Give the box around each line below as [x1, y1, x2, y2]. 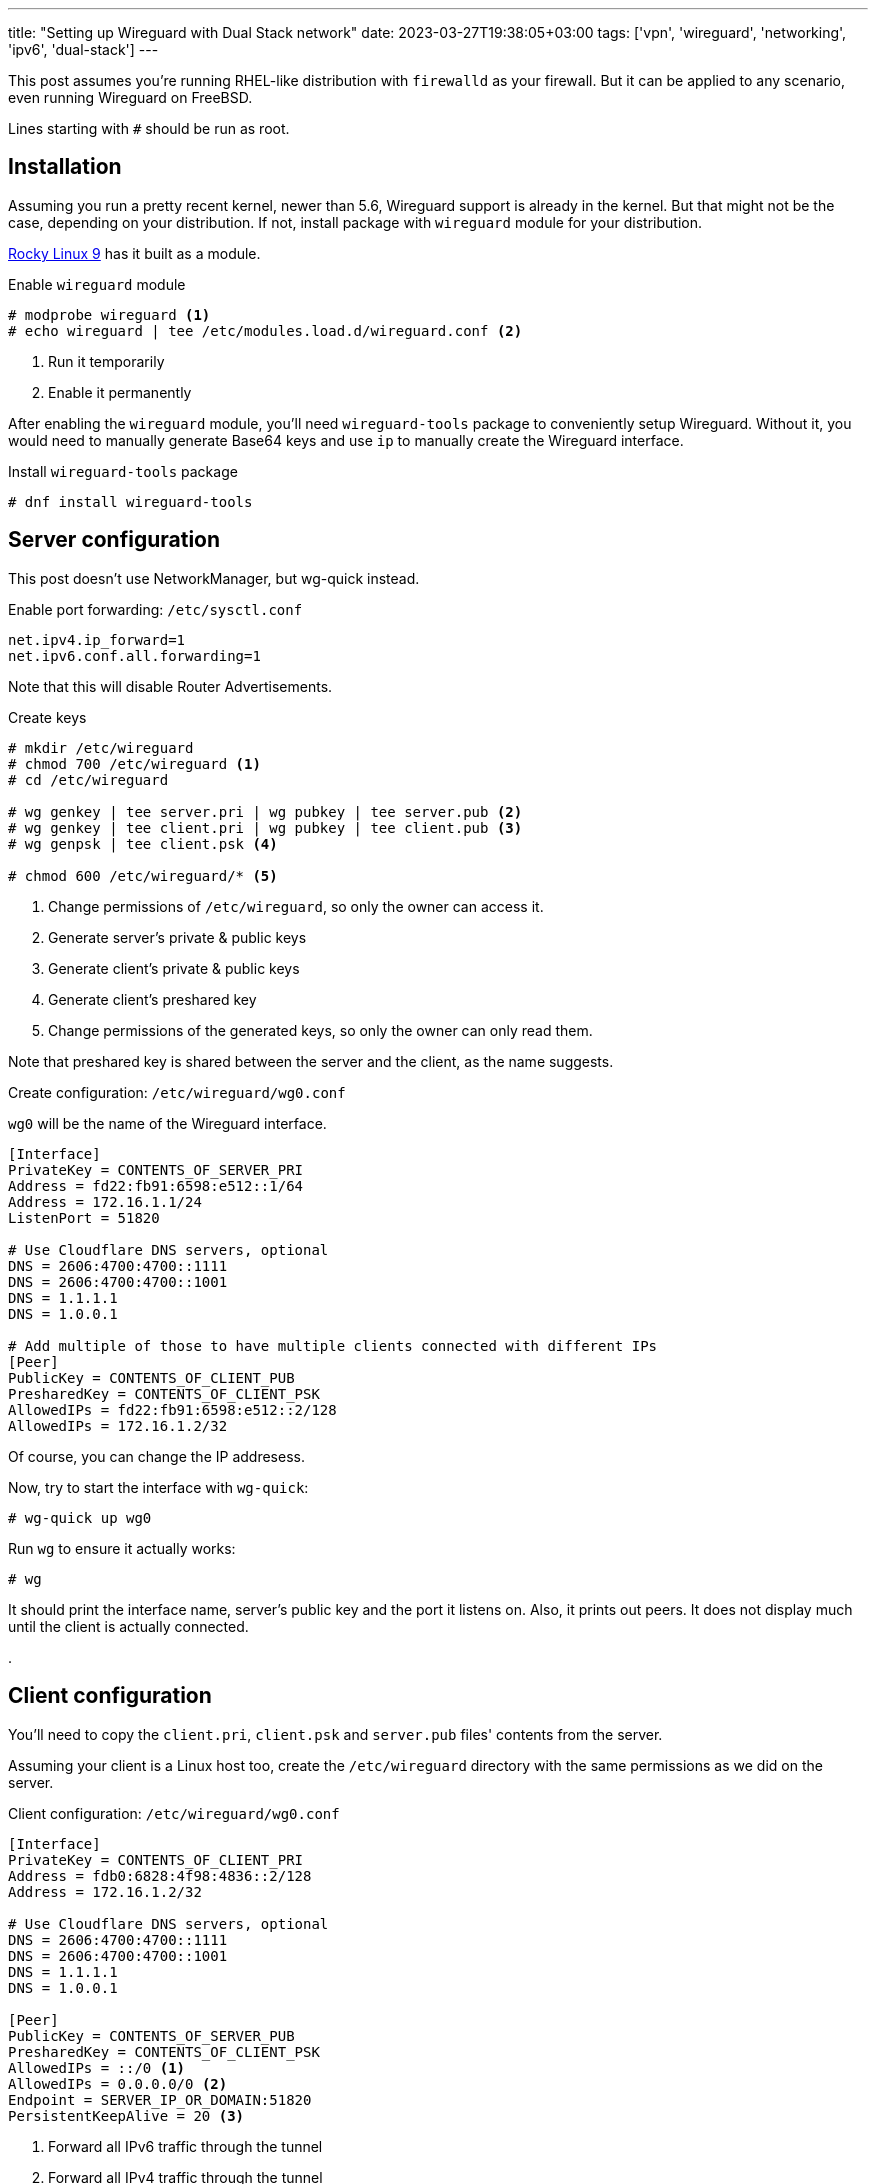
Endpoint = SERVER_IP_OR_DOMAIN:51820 [8, 2091, 312, 2108]
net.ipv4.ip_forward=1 [8, 631, 186, 648]
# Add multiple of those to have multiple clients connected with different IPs [8, 1337, 658, 1354]
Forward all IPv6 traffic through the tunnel [48, 2137, 323, 2155]
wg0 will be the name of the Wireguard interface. [8, 1114, 327, 1132]
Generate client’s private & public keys [48, 959, 300, 977]
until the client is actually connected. [8, 1617, 249, 1635]
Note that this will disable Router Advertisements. [8, 677, 333, 695]
